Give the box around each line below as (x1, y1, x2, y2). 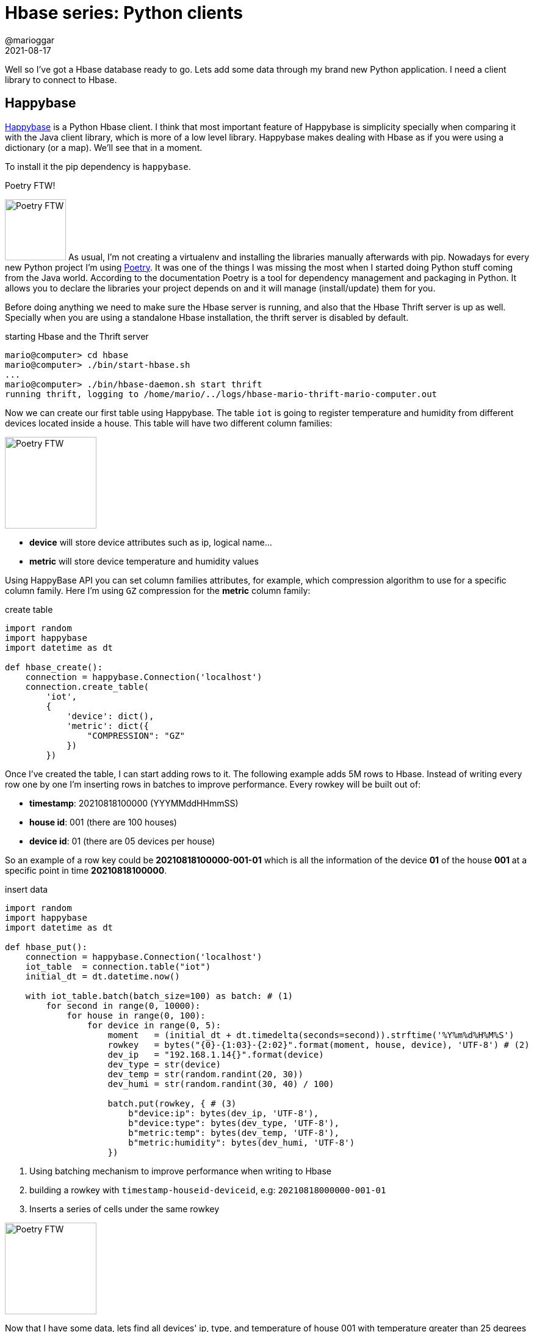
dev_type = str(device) (107, 1059, 222, 1069)
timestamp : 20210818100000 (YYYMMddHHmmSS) (29, 797, 239, 808)
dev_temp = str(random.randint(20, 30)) (107, 1069, 303, 1079)
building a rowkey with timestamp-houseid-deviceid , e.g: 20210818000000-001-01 (29, 1184, 386, 1195)
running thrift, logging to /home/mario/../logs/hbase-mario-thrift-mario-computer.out (5, 389, 438, 399)
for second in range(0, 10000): (46, 1000, 201, 1011)
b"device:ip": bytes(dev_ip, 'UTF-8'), (128, 1108, 319, 1118)
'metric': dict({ (67, 720, 150, 731)
